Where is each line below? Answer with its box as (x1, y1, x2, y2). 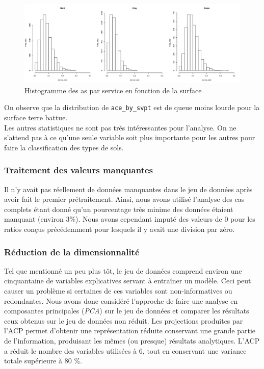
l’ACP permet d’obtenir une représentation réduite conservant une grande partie (4, 325, 256, 336)
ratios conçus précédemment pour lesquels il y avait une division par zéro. (4, 224, 235, 234)
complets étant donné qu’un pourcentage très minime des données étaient (4, 203, 233, 214)
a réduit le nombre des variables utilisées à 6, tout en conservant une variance (4, 345, 247, 356)
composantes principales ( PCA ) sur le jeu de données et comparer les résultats (4, 305, 249, 316)
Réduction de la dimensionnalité (4, 245, 140, 258)
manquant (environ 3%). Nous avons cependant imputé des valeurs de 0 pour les (4, 214, 255, 224)
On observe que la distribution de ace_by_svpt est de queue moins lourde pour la (4, 102, 260, 113)
